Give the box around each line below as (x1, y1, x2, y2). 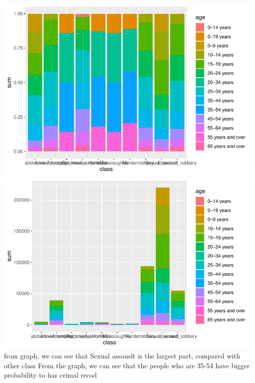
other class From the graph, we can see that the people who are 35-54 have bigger (4, 360, 250, 370)
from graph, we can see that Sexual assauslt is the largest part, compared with (4, 351, 240, 361)
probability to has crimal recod (4, 370, 97, 380)
